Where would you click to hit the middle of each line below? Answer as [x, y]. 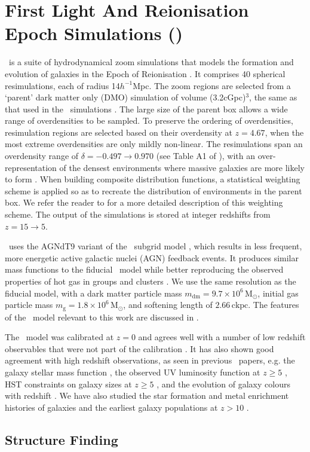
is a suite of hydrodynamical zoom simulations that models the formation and [151, 62]
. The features [274, 305]
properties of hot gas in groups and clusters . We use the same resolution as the [151, 281]
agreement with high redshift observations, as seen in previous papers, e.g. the [150, 360]
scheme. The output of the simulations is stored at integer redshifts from [138, 214]
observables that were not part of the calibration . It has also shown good [139, 348]
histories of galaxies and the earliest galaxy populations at [111, 407]
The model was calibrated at [59, 337]
